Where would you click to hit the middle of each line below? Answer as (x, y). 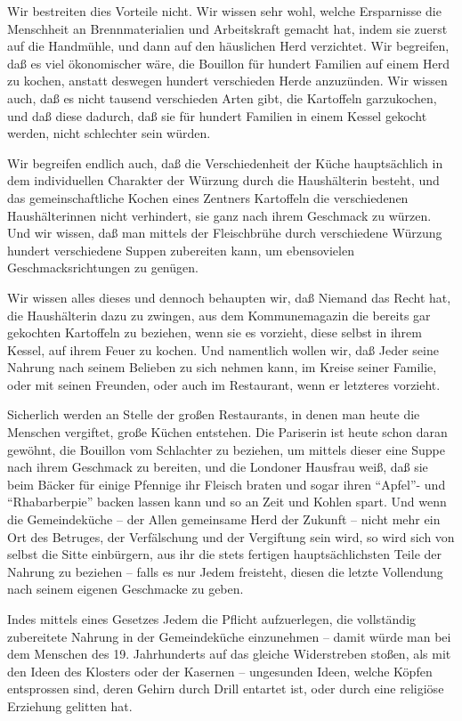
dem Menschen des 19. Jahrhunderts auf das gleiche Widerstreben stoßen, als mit (229, 654)
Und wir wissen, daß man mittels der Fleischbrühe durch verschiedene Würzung (225, 233)
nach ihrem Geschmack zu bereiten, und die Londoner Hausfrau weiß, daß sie (218, 467)
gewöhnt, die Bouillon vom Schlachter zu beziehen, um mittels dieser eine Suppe (226, 449)
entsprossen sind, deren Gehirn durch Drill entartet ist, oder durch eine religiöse (226, 689)
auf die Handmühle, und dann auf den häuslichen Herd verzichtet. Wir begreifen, (228, 46)
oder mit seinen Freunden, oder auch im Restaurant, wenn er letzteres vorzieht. (224, 384)
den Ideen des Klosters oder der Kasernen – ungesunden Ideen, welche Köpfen (220, 671)
